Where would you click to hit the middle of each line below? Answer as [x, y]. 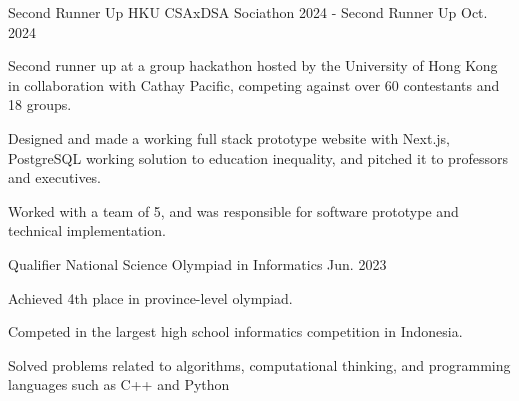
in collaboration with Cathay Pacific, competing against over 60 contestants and [254, 84]
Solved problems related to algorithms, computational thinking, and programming [259, 364]
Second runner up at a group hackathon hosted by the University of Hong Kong [253, 65]
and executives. [55, 177]
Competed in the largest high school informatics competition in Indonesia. [235, 331]
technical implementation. [87, 230]
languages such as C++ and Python [119, 384]
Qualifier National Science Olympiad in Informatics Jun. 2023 [197, 263]
